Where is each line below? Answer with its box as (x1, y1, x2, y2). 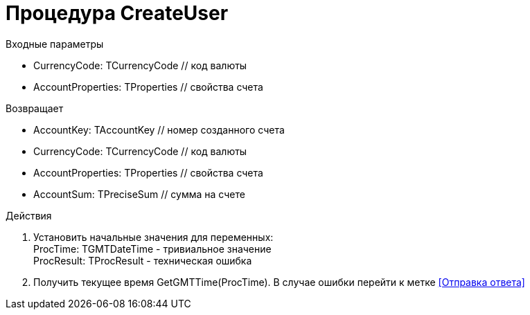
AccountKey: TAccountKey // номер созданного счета (33, 123, 285, 136)
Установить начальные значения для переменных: (33, 231, 274, 243)
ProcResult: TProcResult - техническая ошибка (33, 254, 252, 267)
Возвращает (6, 102, 64, 114)
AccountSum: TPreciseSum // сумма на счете (33, 188, 245, 200)
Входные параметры (6, 37, 104, 50)
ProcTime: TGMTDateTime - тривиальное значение (33, 242, 272, 255)
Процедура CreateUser (6, 1, 229, 25)
